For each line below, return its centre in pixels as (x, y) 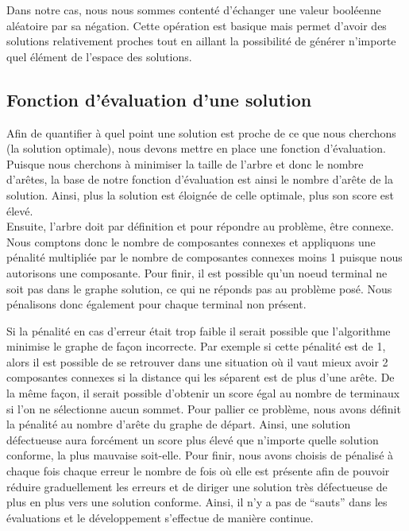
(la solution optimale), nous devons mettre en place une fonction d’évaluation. (196, 148)
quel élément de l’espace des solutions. (99, 56)
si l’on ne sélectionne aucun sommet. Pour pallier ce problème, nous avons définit (204, 408)
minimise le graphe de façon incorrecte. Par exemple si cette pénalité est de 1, (196, 346)
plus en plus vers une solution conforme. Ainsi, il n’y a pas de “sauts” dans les (197, 502)
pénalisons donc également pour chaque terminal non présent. (156, 304)
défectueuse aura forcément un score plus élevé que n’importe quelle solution (193, 439)
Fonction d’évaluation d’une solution (159, 99)
